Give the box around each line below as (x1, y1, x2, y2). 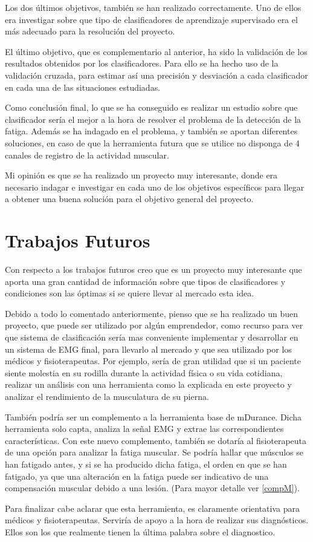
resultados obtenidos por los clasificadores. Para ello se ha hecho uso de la (5, 57, 279, 70)
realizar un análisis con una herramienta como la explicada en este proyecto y (5, 378, 292, 391)
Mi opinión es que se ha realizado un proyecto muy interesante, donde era (5, 169, 278, 181)
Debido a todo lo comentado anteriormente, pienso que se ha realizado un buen (5, 307, 298, 319)
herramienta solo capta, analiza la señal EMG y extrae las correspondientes (5, 422, 284, 435)
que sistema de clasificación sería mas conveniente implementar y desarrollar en (5, 331, 298, 343)
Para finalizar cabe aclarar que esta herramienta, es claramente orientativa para (5, 501, 300, 514)
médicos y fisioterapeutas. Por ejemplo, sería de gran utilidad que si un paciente (5, 354, 301, 367)
